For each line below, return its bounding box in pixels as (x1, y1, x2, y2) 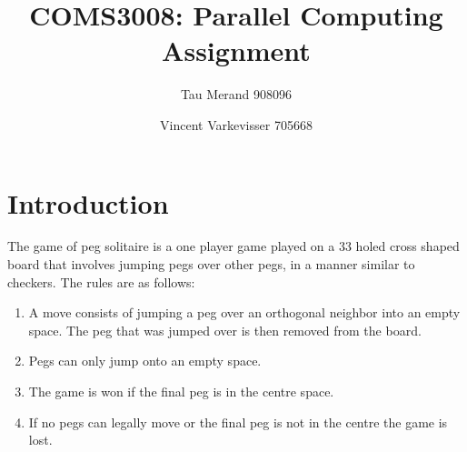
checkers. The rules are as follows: (7, 272, 195, 291)
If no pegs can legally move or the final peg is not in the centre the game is (28, 412, 448, 431)
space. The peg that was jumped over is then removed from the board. (28, 320, 422, 339)
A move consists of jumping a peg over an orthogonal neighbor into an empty (28, 303, 461, 322)
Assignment (162, 32, 311, 69)
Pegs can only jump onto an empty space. (28, 351, 262, 370)
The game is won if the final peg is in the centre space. (28, 382, 334, 400)
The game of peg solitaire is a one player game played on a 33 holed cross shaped (7, 236, 460, 256)
